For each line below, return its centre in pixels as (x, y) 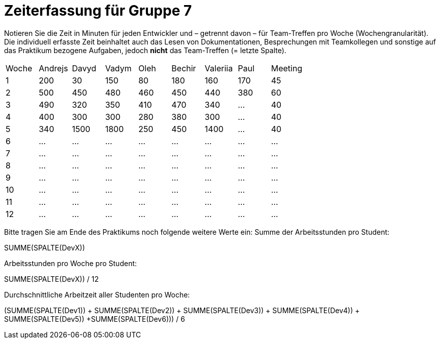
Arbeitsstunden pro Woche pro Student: (70, 263)
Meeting (287, 68)
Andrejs (53, 68)
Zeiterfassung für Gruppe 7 (98, 11)
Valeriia (219, 68)
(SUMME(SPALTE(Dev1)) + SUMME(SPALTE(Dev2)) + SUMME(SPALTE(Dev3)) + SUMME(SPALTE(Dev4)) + (182, 310)
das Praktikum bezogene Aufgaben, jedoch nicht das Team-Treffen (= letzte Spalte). (145, 50)
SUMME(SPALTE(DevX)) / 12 (51, 279)
